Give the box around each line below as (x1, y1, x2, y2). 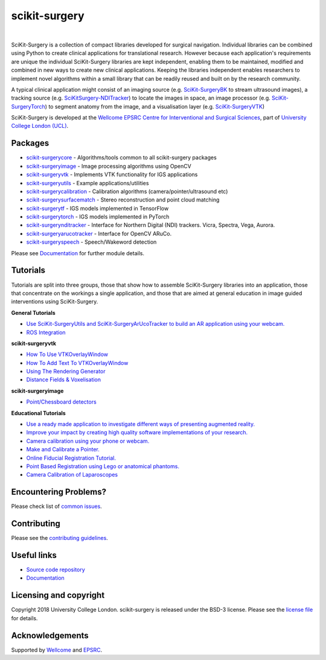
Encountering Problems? (11, 487, 107, 497)
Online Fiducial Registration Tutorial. (26, 454, 117, 462)
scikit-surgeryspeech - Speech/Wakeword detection (26, 238, 157, 246)
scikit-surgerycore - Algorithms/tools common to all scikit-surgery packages (26, 154, 217, 161)
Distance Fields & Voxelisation (26, 376, 101, 383)
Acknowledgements (11, 630, 89, 641)
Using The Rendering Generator (26, 368, 106, 375)
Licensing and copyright (11, 590, 105, 600)
